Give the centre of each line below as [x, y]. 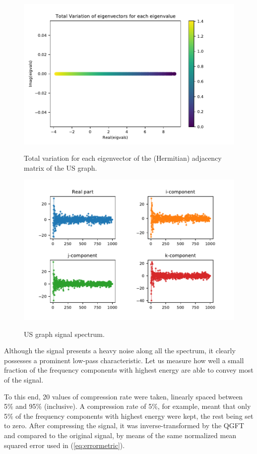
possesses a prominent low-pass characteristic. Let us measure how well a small [124, 360]
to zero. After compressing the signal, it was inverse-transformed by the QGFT [124, 425]
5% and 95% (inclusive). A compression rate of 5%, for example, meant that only [128, 406]
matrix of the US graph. [61, 167]
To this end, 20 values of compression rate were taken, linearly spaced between [124, 396]
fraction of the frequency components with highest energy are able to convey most [129, 370]
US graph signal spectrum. [64, 334]
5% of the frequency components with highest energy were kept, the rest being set [129, 416]
